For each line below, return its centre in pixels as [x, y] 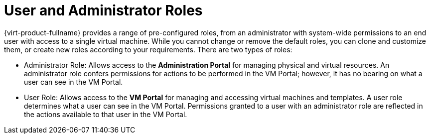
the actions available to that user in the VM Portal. [106, 114]
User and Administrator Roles [103, 10]
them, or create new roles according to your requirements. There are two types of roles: [148, 49]
